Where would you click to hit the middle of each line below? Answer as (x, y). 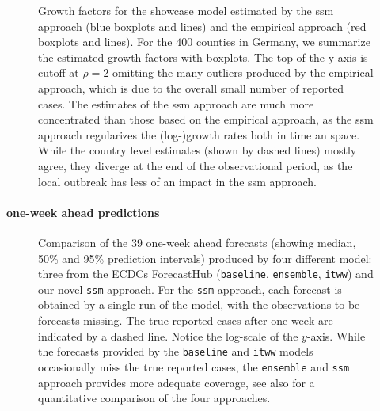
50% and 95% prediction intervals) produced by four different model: (205, 258)
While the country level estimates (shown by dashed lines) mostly (198, 150)
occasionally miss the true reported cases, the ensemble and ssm (194, 366)
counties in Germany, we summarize (283, 42)
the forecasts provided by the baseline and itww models (176, 351)
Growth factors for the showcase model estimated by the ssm (186, 10)
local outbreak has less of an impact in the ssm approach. (178, 181)
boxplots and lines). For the (105, 42)
